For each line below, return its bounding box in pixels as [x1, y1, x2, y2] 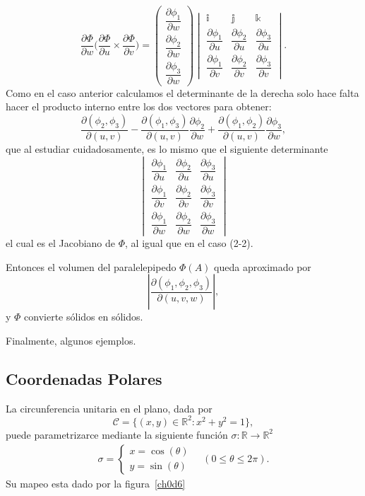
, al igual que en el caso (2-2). [125, 236, 253, 250]
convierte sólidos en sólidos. [24, 309, 143, 324]
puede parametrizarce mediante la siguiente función [6, 427, 228, 442]
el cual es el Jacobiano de [6, 236, 116, 250]
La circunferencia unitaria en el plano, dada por [6, 400, 213, 415]
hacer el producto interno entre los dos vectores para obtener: [6, 99, 272, 114]
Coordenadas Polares [6, 367, 162, 389]
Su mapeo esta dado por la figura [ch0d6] [6, 475, 186, 490]
